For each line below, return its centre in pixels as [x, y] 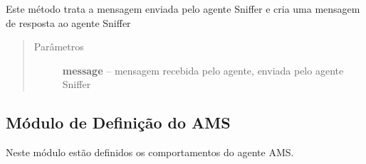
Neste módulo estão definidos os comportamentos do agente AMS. [150, 152]
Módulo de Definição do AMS [118, 122]
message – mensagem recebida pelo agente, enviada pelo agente [203, 70]
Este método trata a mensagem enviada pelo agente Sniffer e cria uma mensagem [183, 9]
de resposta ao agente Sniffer [68, 22]
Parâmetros [59, 47]
